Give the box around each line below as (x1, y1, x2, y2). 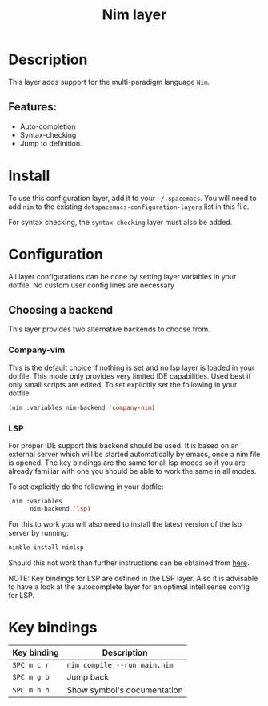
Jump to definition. (19, 138, 82, 148)
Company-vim (8, 344, 66, 355)
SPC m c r (12, 660, 50, 670)
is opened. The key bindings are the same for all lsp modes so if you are (8, 458, 246, 467)
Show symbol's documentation (66, 684, 183, 696)
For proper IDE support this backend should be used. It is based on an (8, 440, 240, 450)
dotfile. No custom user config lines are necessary (8, 280, 174, 290)
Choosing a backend (8, 303, 114, 317)
